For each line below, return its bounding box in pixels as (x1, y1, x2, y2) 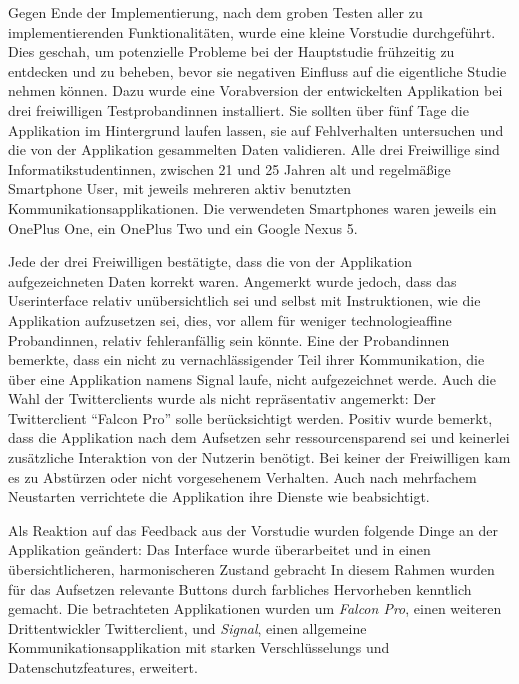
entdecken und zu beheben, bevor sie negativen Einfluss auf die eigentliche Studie (8, 60, 507, 81)
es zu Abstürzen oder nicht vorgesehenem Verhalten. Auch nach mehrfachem (8, 466, 477, 487)
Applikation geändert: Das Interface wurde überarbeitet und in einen (8, 539, 431, 560)
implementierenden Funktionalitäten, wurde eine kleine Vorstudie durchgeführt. (8, 21, 496, 42)
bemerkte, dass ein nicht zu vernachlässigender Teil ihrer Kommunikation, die (8, 349, 485, 370)
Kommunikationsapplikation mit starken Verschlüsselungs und (8, 637, 390, 658)
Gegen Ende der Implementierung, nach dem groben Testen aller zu (8, 2, 423, 22)
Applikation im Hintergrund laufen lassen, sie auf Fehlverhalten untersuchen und (8, 119, 504, 140)
